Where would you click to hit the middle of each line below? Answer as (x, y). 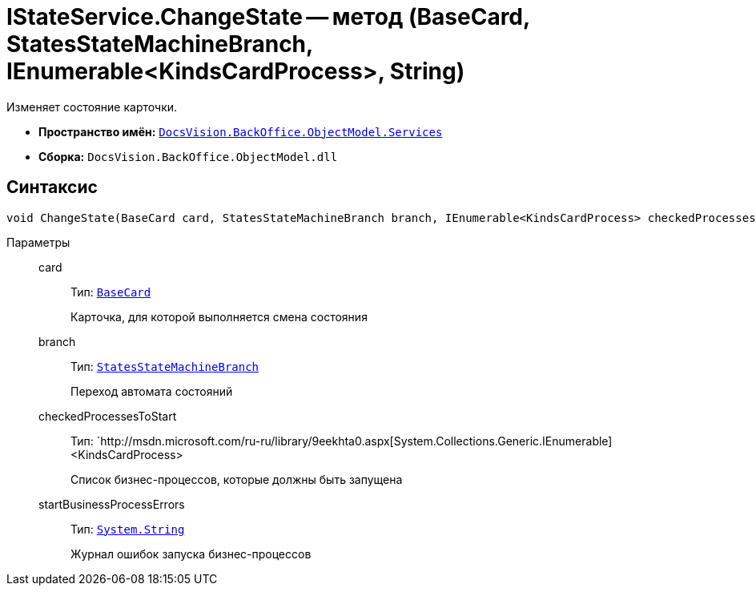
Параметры (38, 242)
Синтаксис (52, 187)
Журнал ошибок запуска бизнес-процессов (191, 554)
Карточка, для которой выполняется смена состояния (219, 316)
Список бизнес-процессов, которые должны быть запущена (237, 479)
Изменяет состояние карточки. (92, 107)
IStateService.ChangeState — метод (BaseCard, (268, 17)
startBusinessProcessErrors (112, 504)
